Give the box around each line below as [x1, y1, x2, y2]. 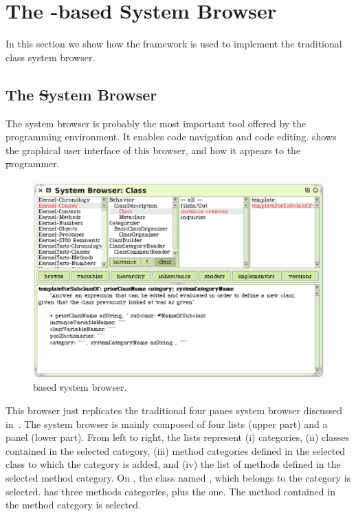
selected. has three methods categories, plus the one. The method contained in [5, 484, 335, 498]
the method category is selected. [5, 497, 141, 512]
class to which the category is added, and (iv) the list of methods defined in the [5, 457, 341, 471]
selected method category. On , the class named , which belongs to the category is [5, 470, 351, 484]
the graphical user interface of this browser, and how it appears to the [5, 142, 301, 157]
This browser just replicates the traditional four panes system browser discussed [5, 403, 342, 418]
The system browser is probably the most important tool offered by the [5, 116, 307, 130]
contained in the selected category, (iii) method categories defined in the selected [5, 443, 346, 458]
